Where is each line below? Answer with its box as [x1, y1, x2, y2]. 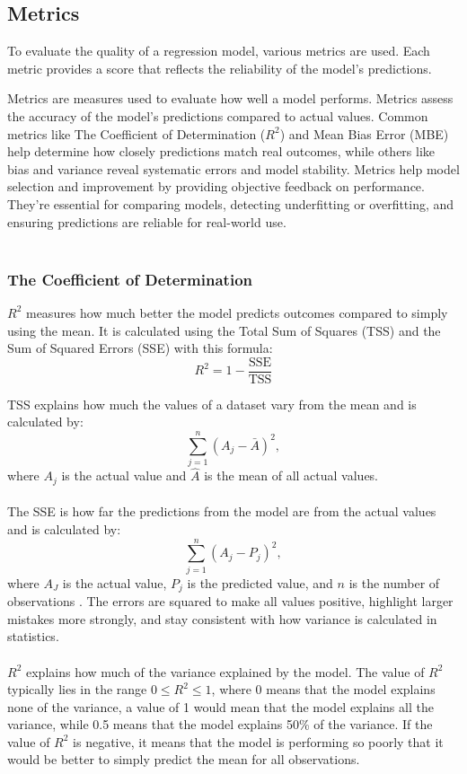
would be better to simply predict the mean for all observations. [7, 750, 360, 769]
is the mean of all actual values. [204, 466, 379, 485]
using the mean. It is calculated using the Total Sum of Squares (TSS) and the [7, 321, 441, 339]
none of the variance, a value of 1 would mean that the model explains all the [7, 697, 434, 716]
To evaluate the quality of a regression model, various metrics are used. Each [7, 41, 430, 60]
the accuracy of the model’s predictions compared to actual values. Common [7, 106, 428, 125]
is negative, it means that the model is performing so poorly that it [73, 732, 444, 751]
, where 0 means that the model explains [211, 680, 436, 699]
